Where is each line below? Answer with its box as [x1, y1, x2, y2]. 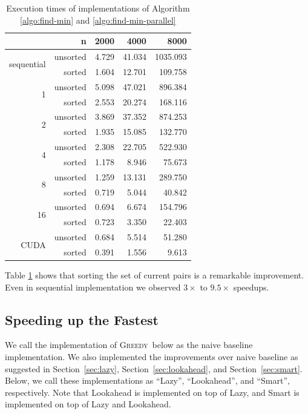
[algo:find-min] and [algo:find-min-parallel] [20, 13, 176, 26]
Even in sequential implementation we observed [5, 280, 181, 293]
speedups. [233, 280, 269, 293]
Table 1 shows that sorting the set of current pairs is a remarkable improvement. [5, 269, 304, 281]
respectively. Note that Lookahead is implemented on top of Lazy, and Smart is [5, 386, 300, 398]
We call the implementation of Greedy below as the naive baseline [5, 338, 253, 351]
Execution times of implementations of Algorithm [6, 2, 190, 14]
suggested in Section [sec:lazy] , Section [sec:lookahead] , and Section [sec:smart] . [5, 362, 303, 375]
